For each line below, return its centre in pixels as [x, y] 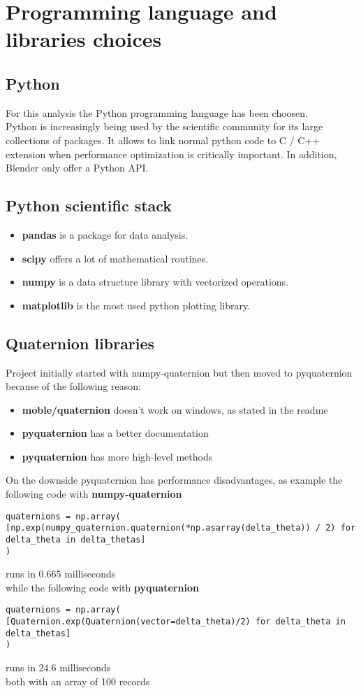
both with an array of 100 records [78, 681]
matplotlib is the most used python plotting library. [136, 305]
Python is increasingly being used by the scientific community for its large [164, 126]
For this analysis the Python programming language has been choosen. [157, 112]
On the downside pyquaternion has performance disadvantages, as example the [174, 480]
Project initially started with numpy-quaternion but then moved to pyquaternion [179, 372]
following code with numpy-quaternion [94, 494]
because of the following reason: [73, 386]
